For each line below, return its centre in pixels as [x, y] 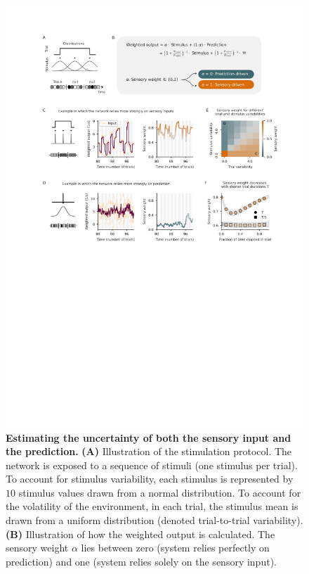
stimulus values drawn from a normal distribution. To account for [160, 492]
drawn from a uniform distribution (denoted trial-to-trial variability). [154, 520]
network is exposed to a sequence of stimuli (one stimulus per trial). [152, 465]
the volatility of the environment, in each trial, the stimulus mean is [152, 506]
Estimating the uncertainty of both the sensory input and [149, 437]
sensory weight [37, 548]
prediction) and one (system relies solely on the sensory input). [141, 561]
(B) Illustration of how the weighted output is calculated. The [140, 534]
